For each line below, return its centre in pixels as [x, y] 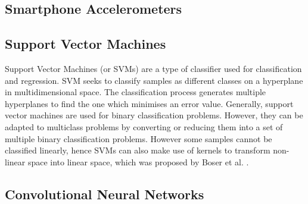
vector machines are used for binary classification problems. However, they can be [154, 115]
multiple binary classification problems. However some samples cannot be [139, 138]
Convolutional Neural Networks [105, 194]
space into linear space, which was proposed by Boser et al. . [138, 161]
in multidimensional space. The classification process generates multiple [136, 92]
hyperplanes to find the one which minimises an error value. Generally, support [149, 103]
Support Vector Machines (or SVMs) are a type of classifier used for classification [153, 68]
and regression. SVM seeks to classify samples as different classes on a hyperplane [154, 80]
